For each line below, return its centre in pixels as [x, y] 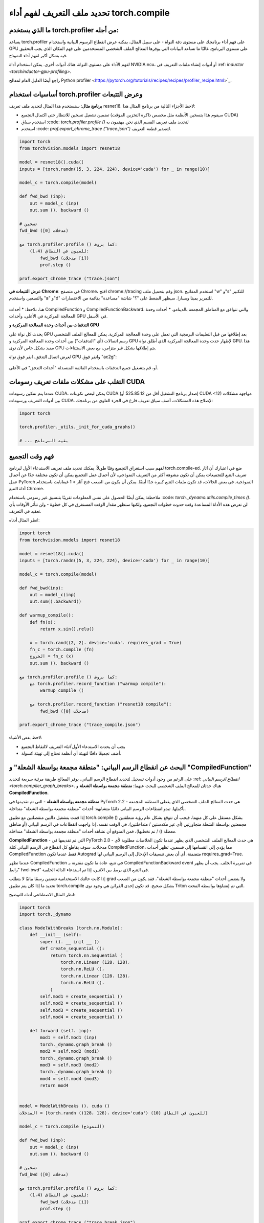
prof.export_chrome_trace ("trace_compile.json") [80, 725]
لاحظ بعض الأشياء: [26, 737]
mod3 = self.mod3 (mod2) [70, 1065]
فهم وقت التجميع [32, 456]
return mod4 [54, 1086]
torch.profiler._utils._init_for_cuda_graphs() [77, 427]
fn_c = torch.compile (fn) [62, 650]
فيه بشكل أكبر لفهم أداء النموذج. [38, 55]
